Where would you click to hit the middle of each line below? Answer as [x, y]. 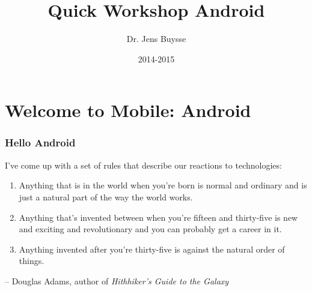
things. [32, 261]
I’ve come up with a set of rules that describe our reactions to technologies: [143, 165]
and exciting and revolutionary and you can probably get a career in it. [150, 229]
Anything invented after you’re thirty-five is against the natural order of [152, 249]
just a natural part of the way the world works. [106, 196]
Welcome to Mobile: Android [128, 110]
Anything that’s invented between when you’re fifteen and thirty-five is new [158, 217]
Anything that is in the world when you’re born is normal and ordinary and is [163, 185]
